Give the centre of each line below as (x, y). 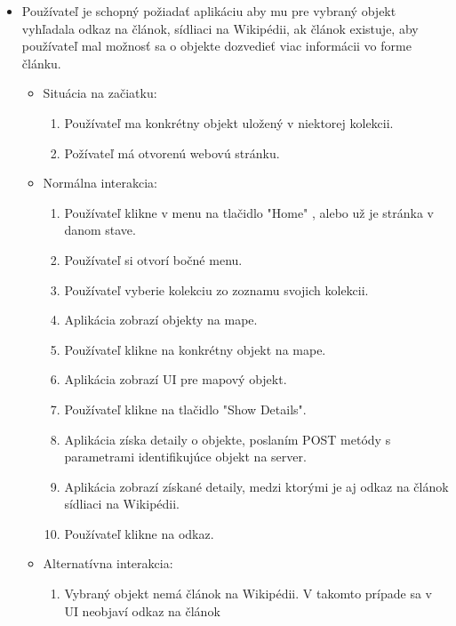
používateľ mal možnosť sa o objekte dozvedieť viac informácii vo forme (216, 46)
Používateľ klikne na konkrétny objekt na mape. (195, 349)
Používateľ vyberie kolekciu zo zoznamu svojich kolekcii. (216, 289)
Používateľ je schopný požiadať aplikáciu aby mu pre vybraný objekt (209, 11)
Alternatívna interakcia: (108, 563)
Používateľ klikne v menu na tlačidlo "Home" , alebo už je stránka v (249, 212)
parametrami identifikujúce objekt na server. (185, 457)
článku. (41, 63)
